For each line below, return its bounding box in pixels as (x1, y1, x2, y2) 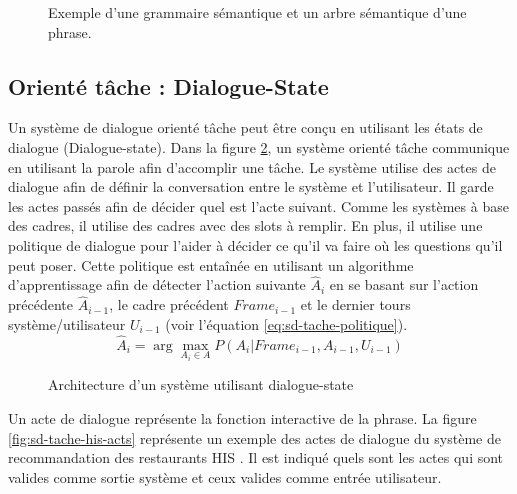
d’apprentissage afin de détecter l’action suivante (8, 274, 306, 295)
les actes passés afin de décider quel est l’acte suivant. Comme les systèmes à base (8, 195, 509, 216)
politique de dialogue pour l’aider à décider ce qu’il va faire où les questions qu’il (8, 234, 503, 255)
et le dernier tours (300, 294, 411, 315)
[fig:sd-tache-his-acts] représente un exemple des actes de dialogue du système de (8, 427, 501, 448)
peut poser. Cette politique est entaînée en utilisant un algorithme (8, 254, 414, 275)
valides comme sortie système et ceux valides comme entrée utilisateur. (8, 466, 442, 487)
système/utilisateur (8, 313, 126, 334)
